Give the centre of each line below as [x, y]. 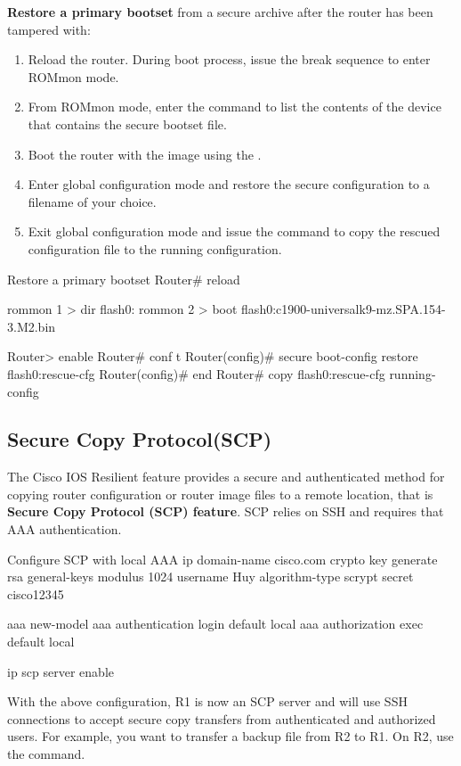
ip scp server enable [61, 671]
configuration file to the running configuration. [155, 248]
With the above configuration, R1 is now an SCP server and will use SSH [207, 701]
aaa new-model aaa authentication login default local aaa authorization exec [215, 624]
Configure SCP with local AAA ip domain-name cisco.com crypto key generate [222, 559]
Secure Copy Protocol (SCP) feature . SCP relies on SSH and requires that [226, 511]
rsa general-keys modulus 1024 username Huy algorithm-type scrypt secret [210, 577]
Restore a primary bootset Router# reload [124, 279]
